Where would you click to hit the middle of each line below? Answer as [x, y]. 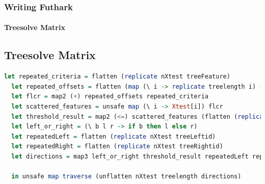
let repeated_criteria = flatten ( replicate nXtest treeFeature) [117, 77]
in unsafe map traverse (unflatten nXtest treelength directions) [126, 177]
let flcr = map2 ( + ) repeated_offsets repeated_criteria [110, 97]
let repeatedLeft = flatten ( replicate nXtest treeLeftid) [114, 136]
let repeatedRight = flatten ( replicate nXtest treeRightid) [117, 147]
